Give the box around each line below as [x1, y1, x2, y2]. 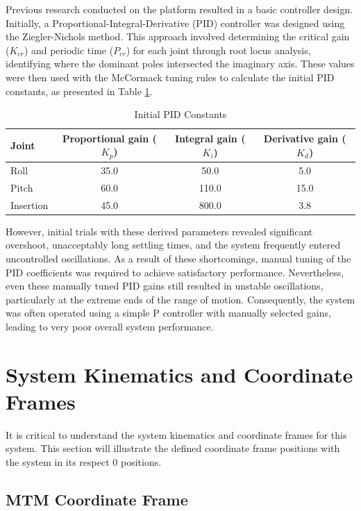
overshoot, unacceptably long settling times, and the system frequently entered [6, 237, 341, 252]
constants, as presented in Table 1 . [6, 83, 153, 98]
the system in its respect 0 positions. [6, 455, 162, 469]
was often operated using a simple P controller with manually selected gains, [6, 305, 331, 320]
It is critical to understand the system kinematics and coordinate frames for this [6, 427, 347, 442]
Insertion [10, 197, 49, 212]
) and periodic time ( [24, 42, 114, 57]
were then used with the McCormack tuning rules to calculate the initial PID [6, 69, 335, 84]
